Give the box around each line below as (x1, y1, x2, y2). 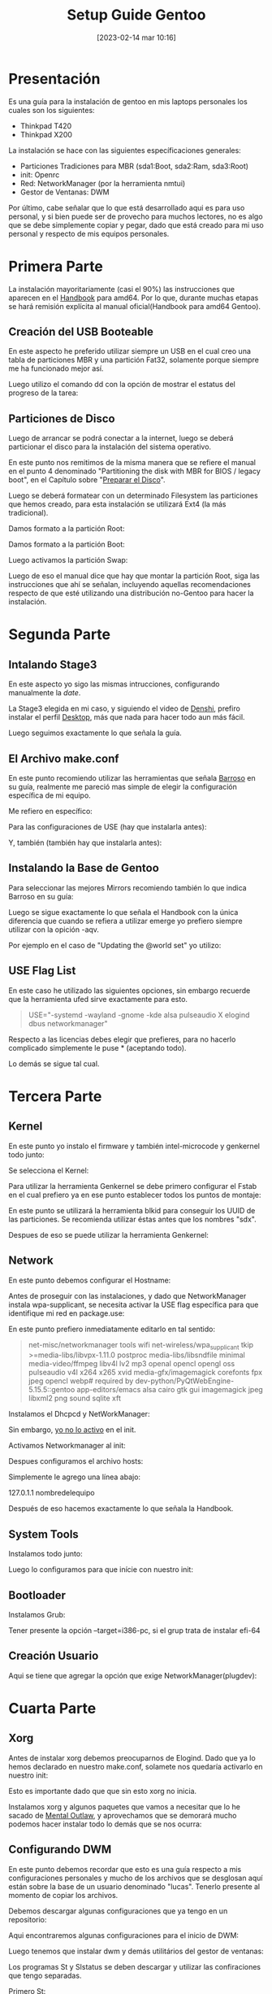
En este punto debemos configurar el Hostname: (8, 1275, 171, 1285)
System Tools (8, 1527, 79, 1541)
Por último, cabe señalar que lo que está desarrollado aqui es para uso (8, 202, 245, 212)
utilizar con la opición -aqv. (8, 925, 100, 934)
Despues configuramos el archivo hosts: (8, 1456, 144, 1466)
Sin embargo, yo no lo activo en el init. (8, 1425, 136, 1435)
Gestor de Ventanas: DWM (19, 187, 110, 197)
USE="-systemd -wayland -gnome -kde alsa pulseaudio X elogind (28, 1010, 250, 1020)
